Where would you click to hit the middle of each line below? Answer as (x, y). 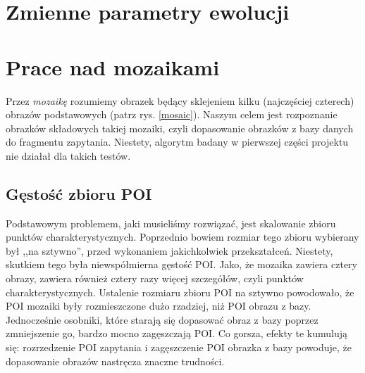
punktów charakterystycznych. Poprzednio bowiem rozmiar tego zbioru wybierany (182, 237)
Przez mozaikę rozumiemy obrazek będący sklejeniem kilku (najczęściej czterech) (180, 100)
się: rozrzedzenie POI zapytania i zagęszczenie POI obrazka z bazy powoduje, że (179, 347)
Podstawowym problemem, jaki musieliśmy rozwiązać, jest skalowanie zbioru (171, 223)
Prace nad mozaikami (113, 67)
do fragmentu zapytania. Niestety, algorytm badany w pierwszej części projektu (177, 142)
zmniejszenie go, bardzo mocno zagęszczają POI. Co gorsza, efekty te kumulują (177, 333)
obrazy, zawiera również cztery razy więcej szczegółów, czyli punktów (155, 278)
